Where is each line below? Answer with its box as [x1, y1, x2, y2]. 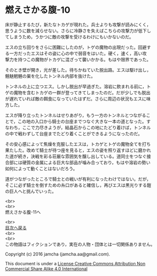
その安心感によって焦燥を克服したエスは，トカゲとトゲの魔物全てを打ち [5, 141, 151, 147]
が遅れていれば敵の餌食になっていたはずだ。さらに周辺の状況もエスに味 [5, 96, 151, 101]
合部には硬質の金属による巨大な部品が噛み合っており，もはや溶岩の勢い [5, 159, 151, 165]
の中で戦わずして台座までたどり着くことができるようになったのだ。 [5, 130, 142, 136]
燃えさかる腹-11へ [5, 209, 41, 215]
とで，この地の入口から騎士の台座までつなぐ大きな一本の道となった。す [5, 118, 151, 124]
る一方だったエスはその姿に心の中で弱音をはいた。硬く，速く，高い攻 [5, 50, 147, 56]
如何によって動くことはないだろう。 [5, 165, 78, 172]
